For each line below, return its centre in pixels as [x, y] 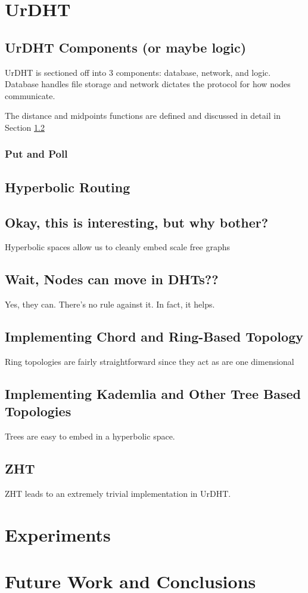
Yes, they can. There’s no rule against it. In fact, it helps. [110, 304]
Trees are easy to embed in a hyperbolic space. [90, 436]
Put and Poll [36, 154]
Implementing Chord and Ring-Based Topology [154, 337]
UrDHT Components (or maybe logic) [126, 47]
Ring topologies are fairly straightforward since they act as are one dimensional [150, 361]
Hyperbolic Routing [68, 187]
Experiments [58, 534]
